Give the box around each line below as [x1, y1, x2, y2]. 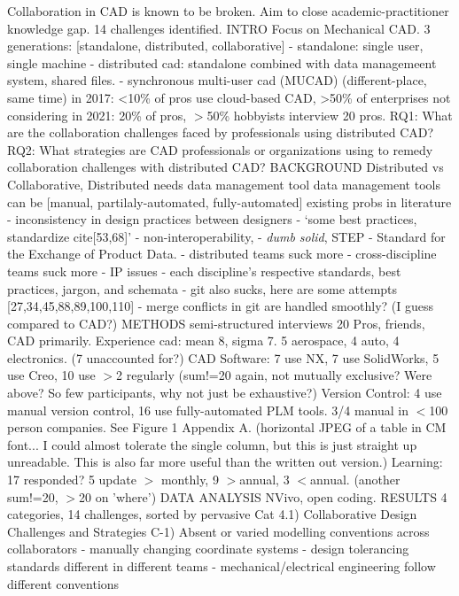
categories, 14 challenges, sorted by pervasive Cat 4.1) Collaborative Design [7, 505, 417, 523]
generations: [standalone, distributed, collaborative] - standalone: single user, [7, 36, 424, 55]
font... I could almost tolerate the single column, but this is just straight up [7, 435, 417, 453]
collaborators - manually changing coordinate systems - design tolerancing [7, 539, 409, 558]
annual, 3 [239, 470, 290, 489]
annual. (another [309, 470, 401, 489]
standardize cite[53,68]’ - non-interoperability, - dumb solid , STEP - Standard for [7, 227, 446, 245]
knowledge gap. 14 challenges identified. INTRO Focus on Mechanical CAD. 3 [7, 19, 431, 37]
